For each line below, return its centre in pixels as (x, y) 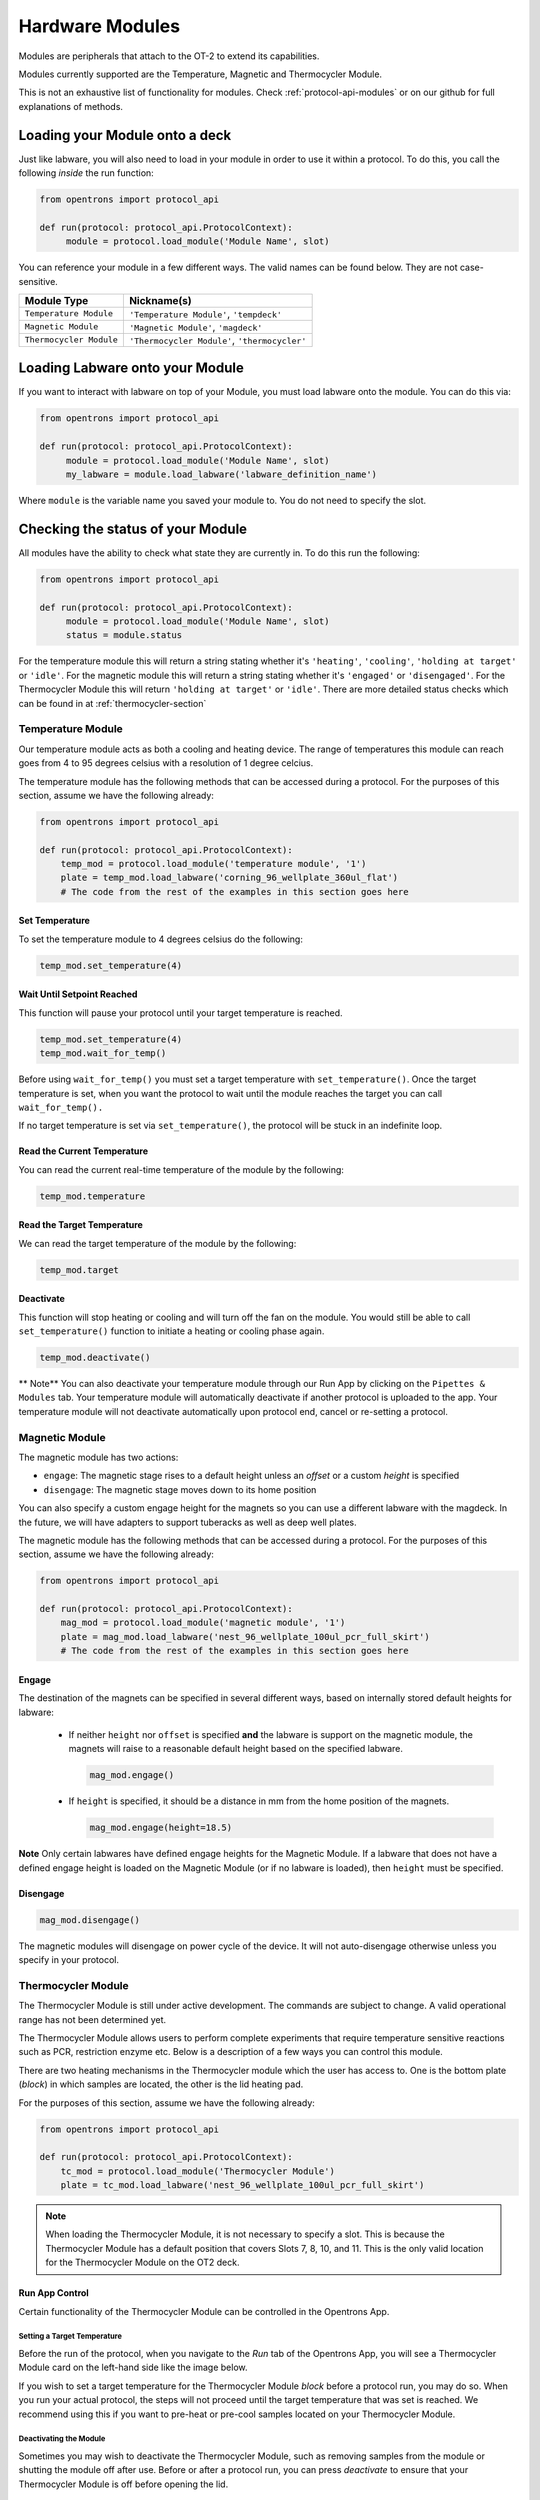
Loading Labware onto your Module (131, 368)
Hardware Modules (99, 26)
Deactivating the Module (62, 2439)
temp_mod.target (79, 1269)
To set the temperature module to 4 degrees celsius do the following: (161, 939)
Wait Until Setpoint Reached (78, 994)
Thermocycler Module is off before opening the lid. (123, 2484)
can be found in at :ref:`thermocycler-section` (112, 703)
